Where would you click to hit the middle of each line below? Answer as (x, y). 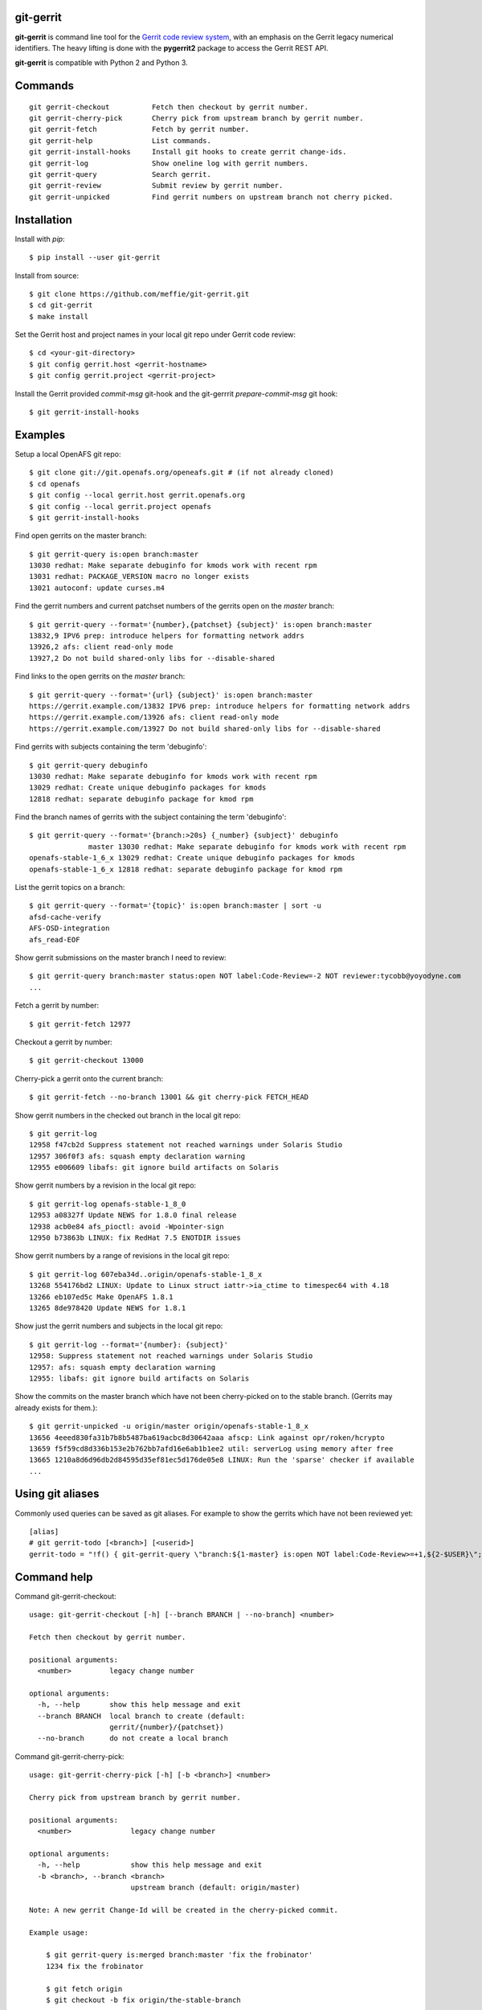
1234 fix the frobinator (94, 1966)
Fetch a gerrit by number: (57, 1006)
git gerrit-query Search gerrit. (120, 174)
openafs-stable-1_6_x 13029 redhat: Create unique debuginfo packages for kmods (192, 858)
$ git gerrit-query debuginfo (89, 765)
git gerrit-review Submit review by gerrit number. (156, 186)
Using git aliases (57, 1494)
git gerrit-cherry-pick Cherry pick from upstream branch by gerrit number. (196, 118)
